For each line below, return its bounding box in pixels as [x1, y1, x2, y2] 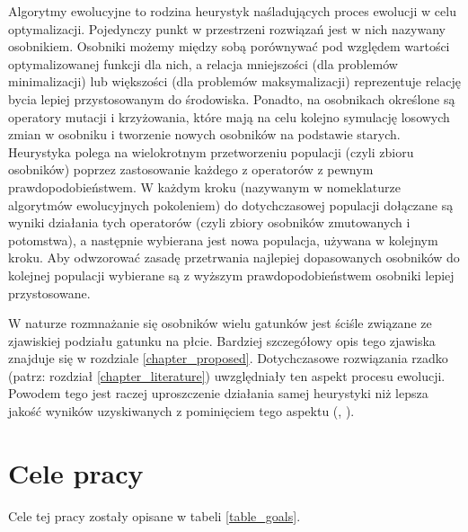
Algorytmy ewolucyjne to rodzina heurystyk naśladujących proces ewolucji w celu [8, 2, 456, 20]
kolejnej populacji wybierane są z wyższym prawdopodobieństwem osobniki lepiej [8, 265, 455, 284]
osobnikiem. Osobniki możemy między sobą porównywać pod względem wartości [8, 37, 450, 56]
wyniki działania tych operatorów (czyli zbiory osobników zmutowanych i [8, 213, 411, 232]
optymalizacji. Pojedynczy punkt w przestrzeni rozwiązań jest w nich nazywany [8, 19, 446, 38]
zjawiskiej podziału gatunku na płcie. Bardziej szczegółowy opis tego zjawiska [8, 331, 436, 350]
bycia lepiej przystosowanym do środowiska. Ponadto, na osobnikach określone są [8, 89, 455, 108]
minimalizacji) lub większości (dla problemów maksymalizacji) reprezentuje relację [8, 72, 461, 91]
